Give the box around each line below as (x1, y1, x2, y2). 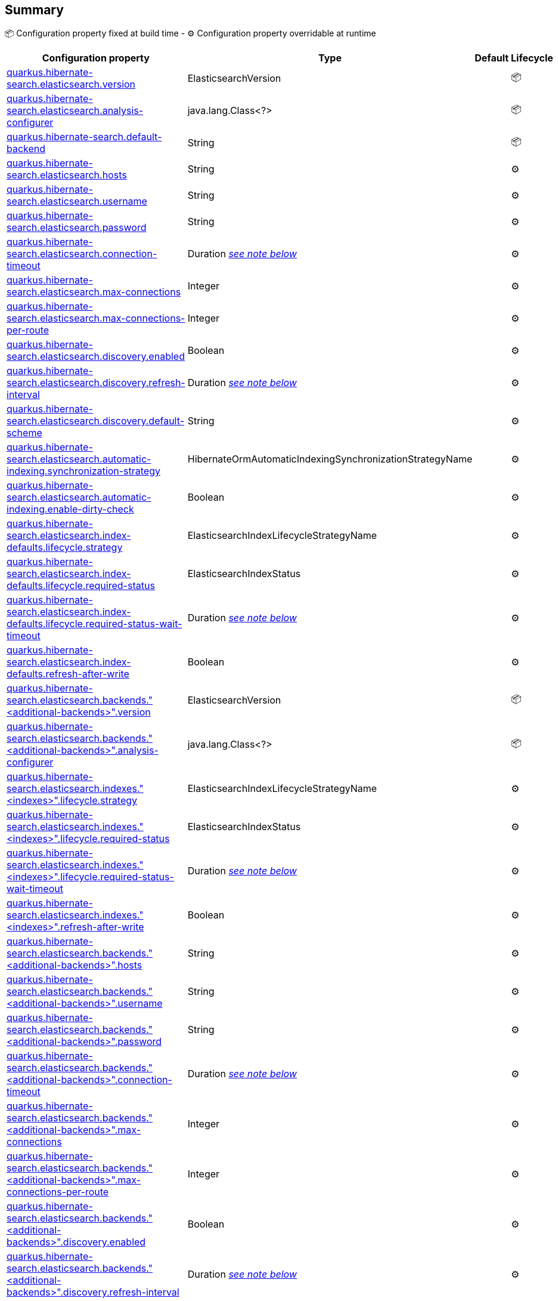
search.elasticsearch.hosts (7, 169, 127, 181)
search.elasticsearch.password (7, 221, 147, 234)
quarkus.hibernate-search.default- (7, 131, 162, 143)
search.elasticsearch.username (7, 195, 147, 208)
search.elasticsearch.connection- (7, 248, 157, 260)
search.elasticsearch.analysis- (7, 104, 144, 117)
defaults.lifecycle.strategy (7, 541, 123, 554)
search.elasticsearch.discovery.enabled (7, 350, 185, 363)
